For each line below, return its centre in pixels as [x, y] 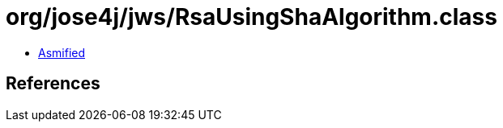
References [53, 84]
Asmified [62, 52]
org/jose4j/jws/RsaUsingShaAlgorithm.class [251, 17]
